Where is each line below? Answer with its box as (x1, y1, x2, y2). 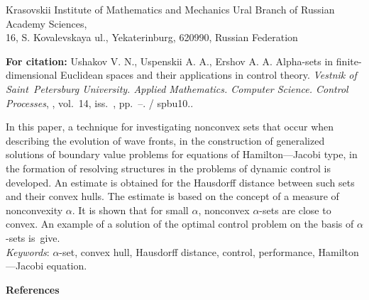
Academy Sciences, (6, 16, 87, 30)
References (6, 282, 60, 296)
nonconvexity (6, 202, 63, 217)
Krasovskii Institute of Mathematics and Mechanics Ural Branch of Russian (6, 2, 335, 16)
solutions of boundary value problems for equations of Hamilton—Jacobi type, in (6, 147, 358, 162)
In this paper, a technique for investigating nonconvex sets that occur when (6, 119, 334, 134)
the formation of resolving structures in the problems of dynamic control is (6, 160, 331, 175)
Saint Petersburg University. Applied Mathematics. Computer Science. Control (6, 81, 348, 96)
